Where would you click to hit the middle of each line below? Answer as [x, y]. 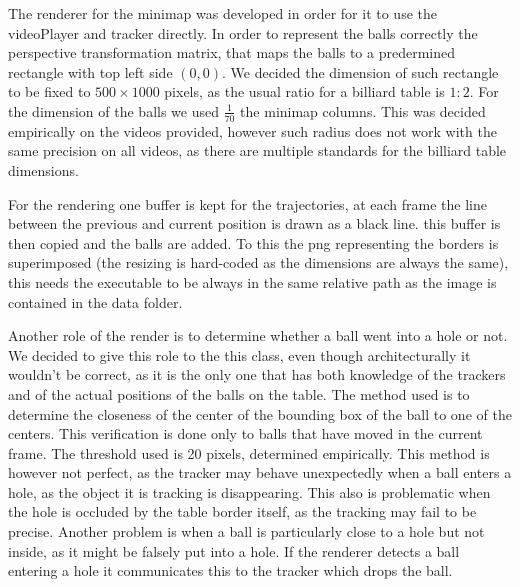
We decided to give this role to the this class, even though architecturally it [239, 354]
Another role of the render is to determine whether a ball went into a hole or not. [258, 335]
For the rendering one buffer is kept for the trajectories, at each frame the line [247, 203]
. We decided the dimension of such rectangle [360, 71]
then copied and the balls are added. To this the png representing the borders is [253, 242]
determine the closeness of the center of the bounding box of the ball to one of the [260, 413]
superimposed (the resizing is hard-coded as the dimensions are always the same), [258, 262]
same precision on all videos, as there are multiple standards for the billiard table [257, 150]
